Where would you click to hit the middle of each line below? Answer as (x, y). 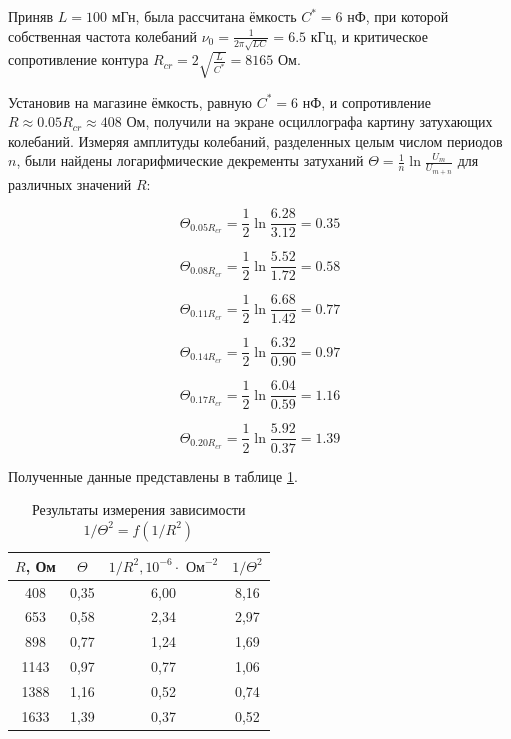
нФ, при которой (398, 16)
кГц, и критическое (369, 35)
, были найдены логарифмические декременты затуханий (190, 160)
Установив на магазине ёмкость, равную (130, 101)
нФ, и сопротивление (366, 101)
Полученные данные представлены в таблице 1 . (153, 475)
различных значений (70, 183)
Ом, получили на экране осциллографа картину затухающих (309, 121)
